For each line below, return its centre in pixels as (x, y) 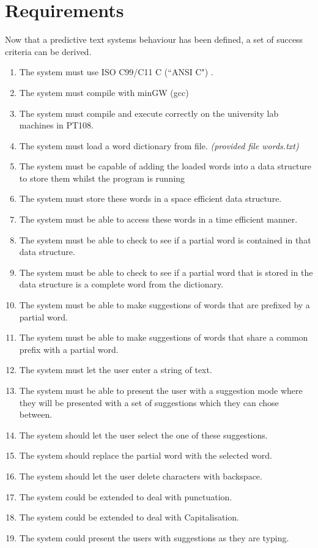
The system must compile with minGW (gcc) (104, 92)
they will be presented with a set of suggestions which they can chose (149, 402)
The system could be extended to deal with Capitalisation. (129, 517)
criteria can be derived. (48, 51)
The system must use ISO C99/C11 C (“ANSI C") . (116, 72)
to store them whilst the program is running (102, 178)
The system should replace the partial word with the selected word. (146, 455)
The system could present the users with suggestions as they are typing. (154, 537)
